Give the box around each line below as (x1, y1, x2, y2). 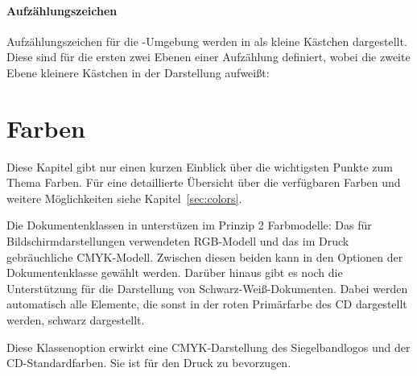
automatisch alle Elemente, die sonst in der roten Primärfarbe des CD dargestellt (6, 295, 407, 312)
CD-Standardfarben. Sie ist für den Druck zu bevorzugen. (6, 354, 291, 371)
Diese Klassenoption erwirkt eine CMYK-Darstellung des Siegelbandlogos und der (6, 338, 411, 355)
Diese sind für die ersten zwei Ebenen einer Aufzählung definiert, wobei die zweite (6, 48, 411, 65)
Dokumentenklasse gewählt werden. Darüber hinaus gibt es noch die (6, 264, 343, 281)
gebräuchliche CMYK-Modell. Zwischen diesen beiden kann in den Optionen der (6, 248, 403, 265)
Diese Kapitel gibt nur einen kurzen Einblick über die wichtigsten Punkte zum (6, 158, 393, 175)
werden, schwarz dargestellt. (6, 312, 145, 328)
